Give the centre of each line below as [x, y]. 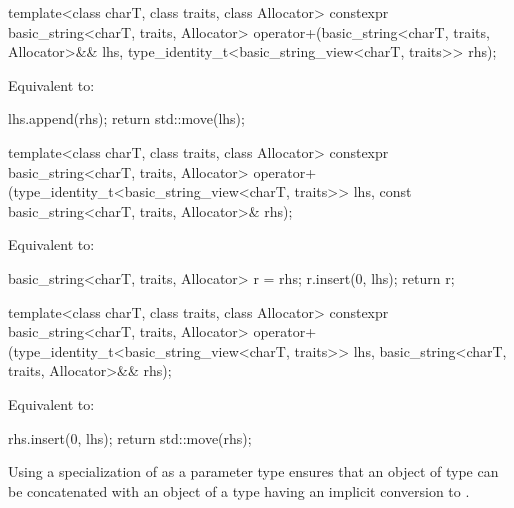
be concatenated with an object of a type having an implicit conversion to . [239, 490]
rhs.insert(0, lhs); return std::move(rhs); [130, 437]
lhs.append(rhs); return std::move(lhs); [126, 118]
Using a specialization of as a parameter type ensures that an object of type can [253, 471]
